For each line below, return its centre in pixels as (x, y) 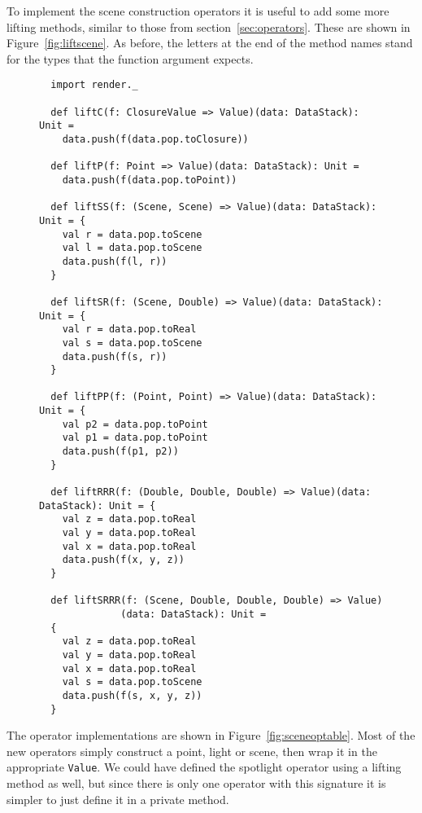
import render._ (94, 85)
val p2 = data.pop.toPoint (135, 424)
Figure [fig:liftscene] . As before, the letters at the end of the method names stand (210, 43)
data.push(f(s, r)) (115, 356)
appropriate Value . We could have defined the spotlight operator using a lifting (204, 767)
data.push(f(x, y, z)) (123, 560)
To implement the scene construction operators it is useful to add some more (198, 11)
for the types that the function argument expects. (130, 58)
